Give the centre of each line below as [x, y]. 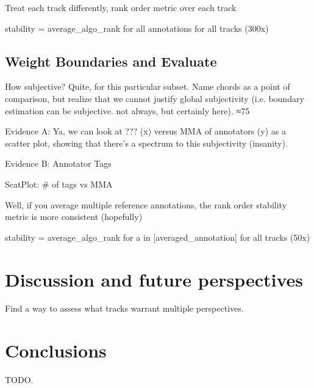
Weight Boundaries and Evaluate [111, 61]
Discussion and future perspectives [154, 279]
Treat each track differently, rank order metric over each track [121, 7]
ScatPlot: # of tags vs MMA [59, 184]
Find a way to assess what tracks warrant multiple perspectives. [124, 308]
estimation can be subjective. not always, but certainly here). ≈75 [127, 110]
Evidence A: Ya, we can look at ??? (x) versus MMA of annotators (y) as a [145, 131]
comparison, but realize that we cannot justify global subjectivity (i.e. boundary [155, 98]
